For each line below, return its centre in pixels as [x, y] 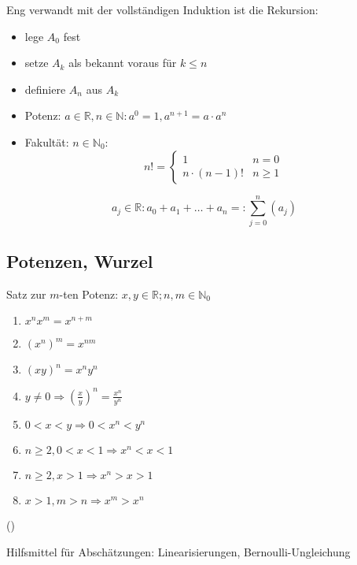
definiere [45, 89]
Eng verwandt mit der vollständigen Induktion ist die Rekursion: [162, 9]
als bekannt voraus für [123, 63]
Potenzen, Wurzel [80, 261]
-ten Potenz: [89, 294]
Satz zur [26, 294]
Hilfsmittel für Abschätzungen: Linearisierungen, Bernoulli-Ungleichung [178, 551]
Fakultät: [47, 141]
